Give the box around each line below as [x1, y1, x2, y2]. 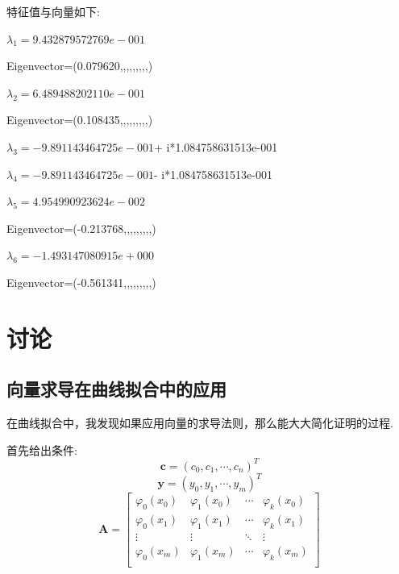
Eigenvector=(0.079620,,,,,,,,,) [6, 57, 153, 74]
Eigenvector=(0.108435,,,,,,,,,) [6, 111, 153, 128]
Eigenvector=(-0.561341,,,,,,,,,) [6, 273, 156, 290]
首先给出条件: [6, 441, 77, 458]
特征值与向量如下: [6, 3, 100, 19]
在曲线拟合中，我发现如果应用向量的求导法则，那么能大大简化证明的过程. [6, 414, 393, 431]
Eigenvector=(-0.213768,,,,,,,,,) [6, 219, 156, 236]
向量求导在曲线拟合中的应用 [6, 376, 227, 401]
